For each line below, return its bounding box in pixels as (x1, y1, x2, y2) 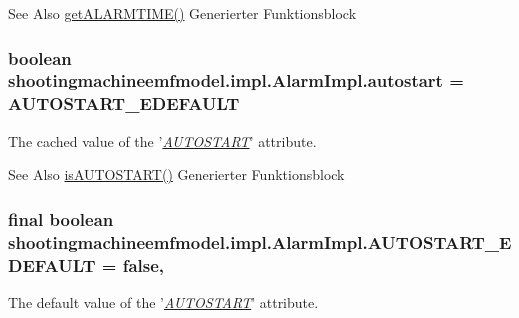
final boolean (8, 206, 114, 231)
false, (122, 252, 165, 277)
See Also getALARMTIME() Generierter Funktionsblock (8, 3, 357, 23)
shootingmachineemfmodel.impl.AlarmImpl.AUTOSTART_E (8, 229, 512, 254)
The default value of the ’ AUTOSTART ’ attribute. (8, 291, 319, 312)
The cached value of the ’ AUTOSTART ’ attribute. (8, 130, 317, 151)
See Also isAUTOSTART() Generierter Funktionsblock (8, 164, 345, 185)
